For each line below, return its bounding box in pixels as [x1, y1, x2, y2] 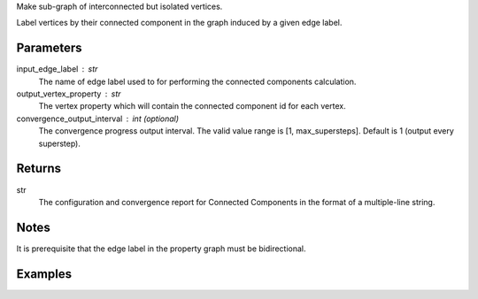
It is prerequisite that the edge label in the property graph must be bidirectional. [16, 243, 306, 254]
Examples [16, 266, 73, 281]
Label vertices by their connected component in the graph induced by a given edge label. [16, 18, 343, 28]
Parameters [16, 41, 82, 56]
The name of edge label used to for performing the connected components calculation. [38, 76, 357, 87]
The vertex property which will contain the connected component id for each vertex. [38, 101, 346, 111]
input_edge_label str [16, 64, 98, 74]
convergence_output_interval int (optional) [16, 113, 180, 124]
